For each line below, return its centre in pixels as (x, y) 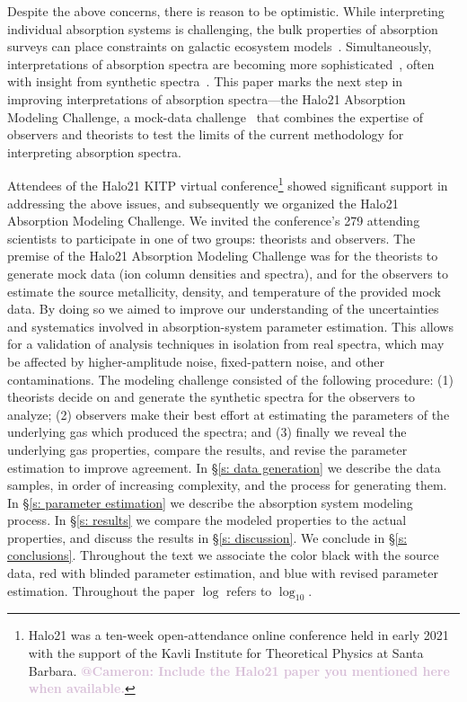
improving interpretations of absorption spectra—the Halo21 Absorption (207, 98)
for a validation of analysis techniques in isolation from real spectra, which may (226, 344)
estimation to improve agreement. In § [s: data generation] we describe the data (224, 467)
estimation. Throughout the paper (101, 590)
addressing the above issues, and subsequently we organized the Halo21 (203, 203)
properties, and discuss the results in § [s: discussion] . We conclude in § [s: (207, 537)
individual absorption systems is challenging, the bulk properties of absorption (223, 28)
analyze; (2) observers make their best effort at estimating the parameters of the (229, 414)
